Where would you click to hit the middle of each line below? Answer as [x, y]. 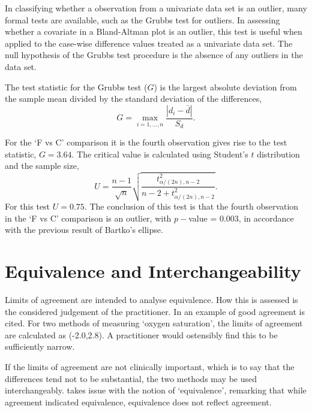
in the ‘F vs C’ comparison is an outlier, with [88, 218]
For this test [28, 206]
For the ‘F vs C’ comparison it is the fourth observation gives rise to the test [146, 142]
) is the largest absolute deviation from [225, 87]
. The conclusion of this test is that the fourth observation [191, 206]
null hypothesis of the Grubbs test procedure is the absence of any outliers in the [154, 55]
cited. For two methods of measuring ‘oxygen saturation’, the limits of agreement [154, 323]
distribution [278, 154]
